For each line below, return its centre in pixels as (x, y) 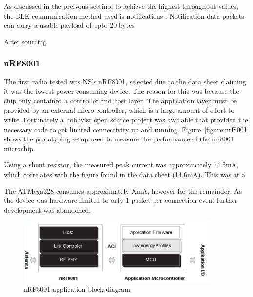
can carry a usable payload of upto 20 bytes (69, 25)
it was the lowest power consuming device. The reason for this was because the (122, 91)
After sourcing (25, 41)
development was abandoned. (48, 209)
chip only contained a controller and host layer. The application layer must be (120, 100)
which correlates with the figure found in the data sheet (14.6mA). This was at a (125, 174)
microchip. (19, 148)
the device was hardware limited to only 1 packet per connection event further (121, 200)
